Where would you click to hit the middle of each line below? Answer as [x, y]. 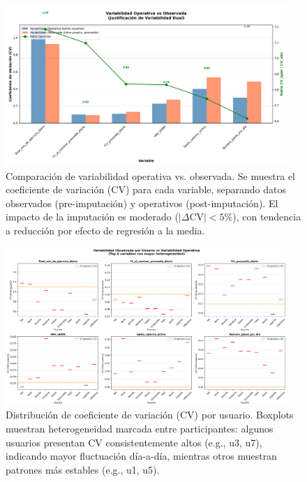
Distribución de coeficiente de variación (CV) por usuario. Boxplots [150, 415]
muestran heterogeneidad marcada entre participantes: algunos [140, 429]
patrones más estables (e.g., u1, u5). [83, 469]
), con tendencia [267, 217]
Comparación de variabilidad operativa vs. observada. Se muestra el [150, 175]
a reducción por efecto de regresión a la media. [105, 231]
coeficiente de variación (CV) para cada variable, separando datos [146, 189]
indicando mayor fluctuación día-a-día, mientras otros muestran [141, 456]
